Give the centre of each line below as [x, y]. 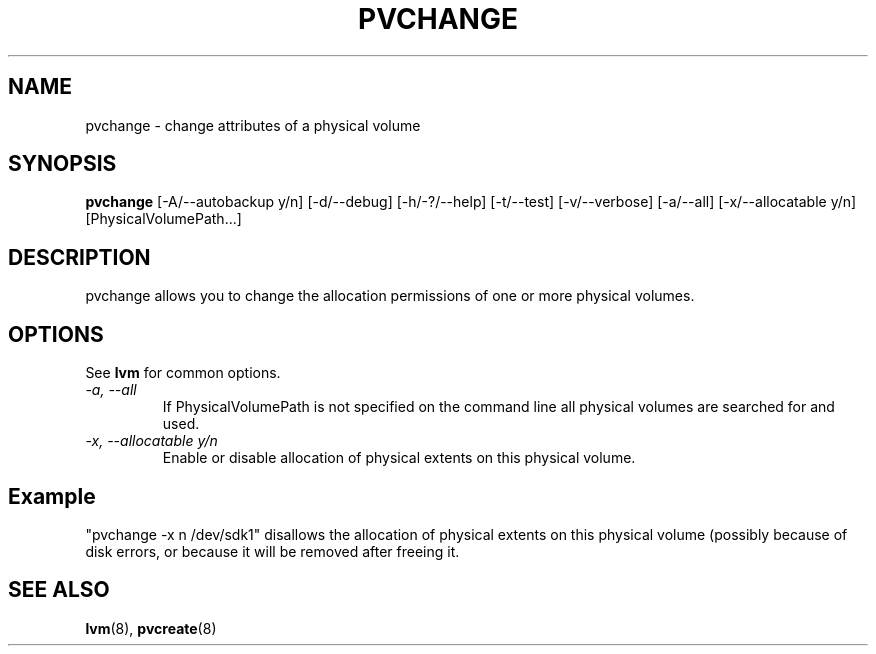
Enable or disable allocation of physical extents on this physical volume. [399, 458]
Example [52, 496]
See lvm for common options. [183, 373]
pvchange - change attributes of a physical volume [253, 125]
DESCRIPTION [79, 257]
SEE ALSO [59, 590]
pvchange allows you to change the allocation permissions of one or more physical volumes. [390, 296]
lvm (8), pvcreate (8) [151, 628]
